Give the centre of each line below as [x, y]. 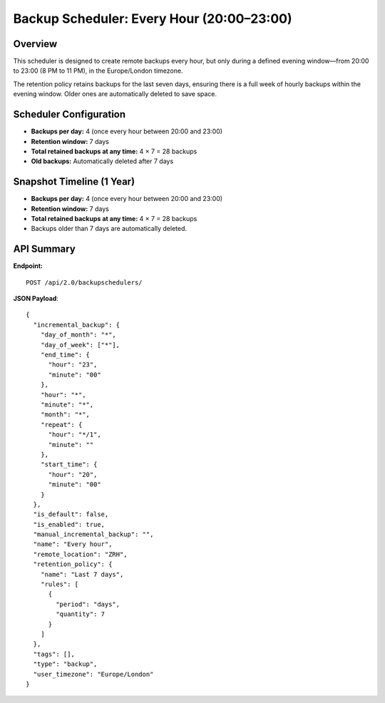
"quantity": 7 [81, 614]
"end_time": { [65, 355]
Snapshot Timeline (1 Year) [74, 182]
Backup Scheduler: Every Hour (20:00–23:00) [153, 19]
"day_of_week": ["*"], [80, 345]
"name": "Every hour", [73, 544]
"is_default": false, [71, 514]
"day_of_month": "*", [78, 335]
